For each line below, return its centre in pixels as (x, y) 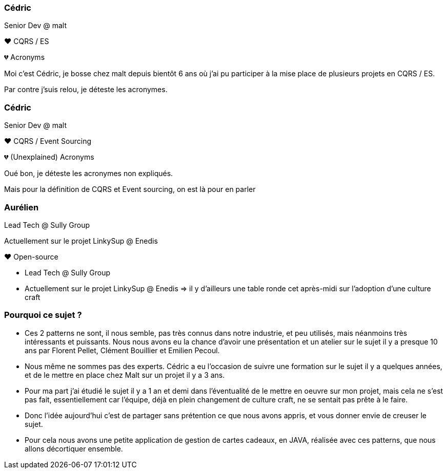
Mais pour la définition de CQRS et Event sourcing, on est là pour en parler (130, 189)
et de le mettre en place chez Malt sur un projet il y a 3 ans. (125, 375)
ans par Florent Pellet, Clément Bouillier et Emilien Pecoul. (122, 350)
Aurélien (22, 207)
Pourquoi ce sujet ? (43, 315)
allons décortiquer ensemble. (74, 448)
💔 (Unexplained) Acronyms (49, 157)
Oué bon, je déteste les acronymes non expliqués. (89, 174)
